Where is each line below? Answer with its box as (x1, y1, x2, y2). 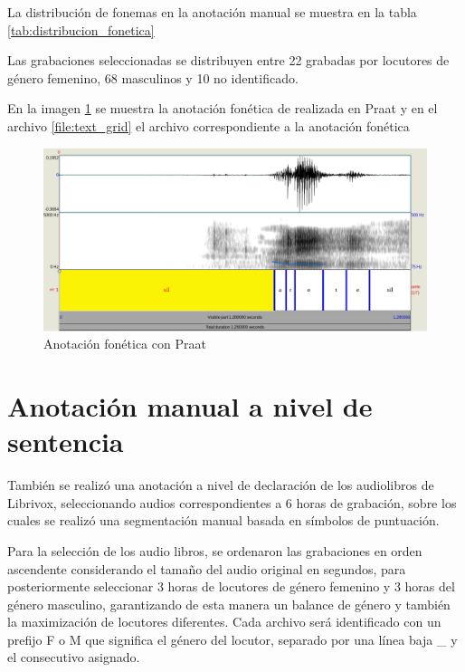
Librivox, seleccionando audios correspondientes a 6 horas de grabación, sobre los (7, 493, 457, 512)
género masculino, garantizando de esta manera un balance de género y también (7, 594, 451, 613)
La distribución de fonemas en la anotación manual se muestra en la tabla (7, 3, 417, 21)
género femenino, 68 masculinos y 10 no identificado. (7, 68, 299, 87)
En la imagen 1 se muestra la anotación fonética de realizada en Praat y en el (7, 99, 438, 118)
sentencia (7, 423, 124, 460)
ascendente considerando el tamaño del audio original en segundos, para (7, 559, 406, 578)
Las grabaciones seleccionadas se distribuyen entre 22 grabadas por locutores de (7, 51, 450, 70)
